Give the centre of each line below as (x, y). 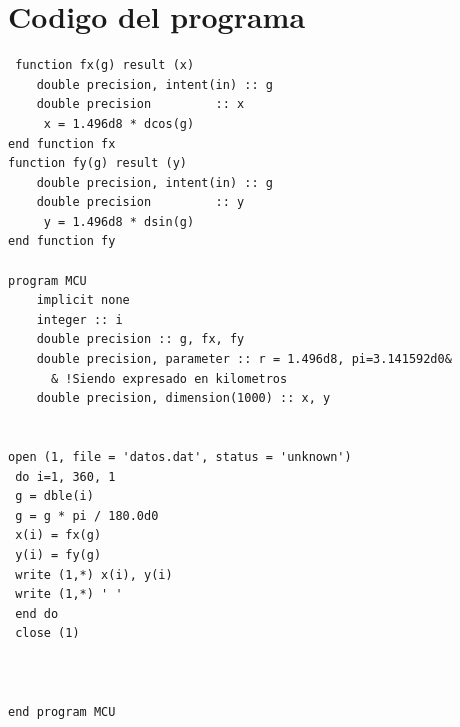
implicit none (83, 300)
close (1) (47, 633)
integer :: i (79, 319)
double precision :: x (140, 104)
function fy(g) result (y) (97, 163)
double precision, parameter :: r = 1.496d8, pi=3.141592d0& (244, 359)
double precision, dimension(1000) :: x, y (183, 398)
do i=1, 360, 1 (65, 476)
